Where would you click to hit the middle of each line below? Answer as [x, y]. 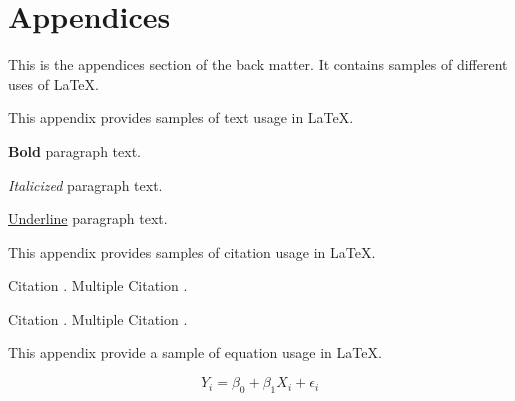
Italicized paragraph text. [85, 184]
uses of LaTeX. [53, 83]
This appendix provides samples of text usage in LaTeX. [181, 117]
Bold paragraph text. [74, 150]
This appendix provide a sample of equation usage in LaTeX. [195, 352]
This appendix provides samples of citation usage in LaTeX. [192, 251]
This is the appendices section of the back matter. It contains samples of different [258, 64]
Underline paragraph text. [88, 218]
